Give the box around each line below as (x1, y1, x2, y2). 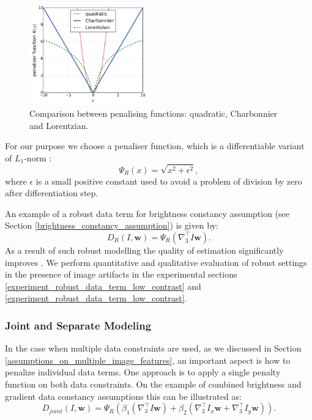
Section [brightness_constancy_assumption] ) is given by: (5, 219, 218, 232)
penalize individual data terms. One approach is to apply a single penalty (5, 366, 281, 378)
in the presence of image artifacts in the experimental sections (5, 268, 237, 281)
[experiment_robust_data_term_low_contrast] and (5, 279, 201, 292)
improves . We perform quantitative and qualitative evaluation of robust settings (5, 256, 307, 268)
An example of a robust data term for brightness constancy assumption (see (5, 207, 290, 219)
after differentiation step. (5, 186, 98, 199)
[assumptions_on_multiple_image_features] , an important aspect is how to (5, 353, 291, 366)
